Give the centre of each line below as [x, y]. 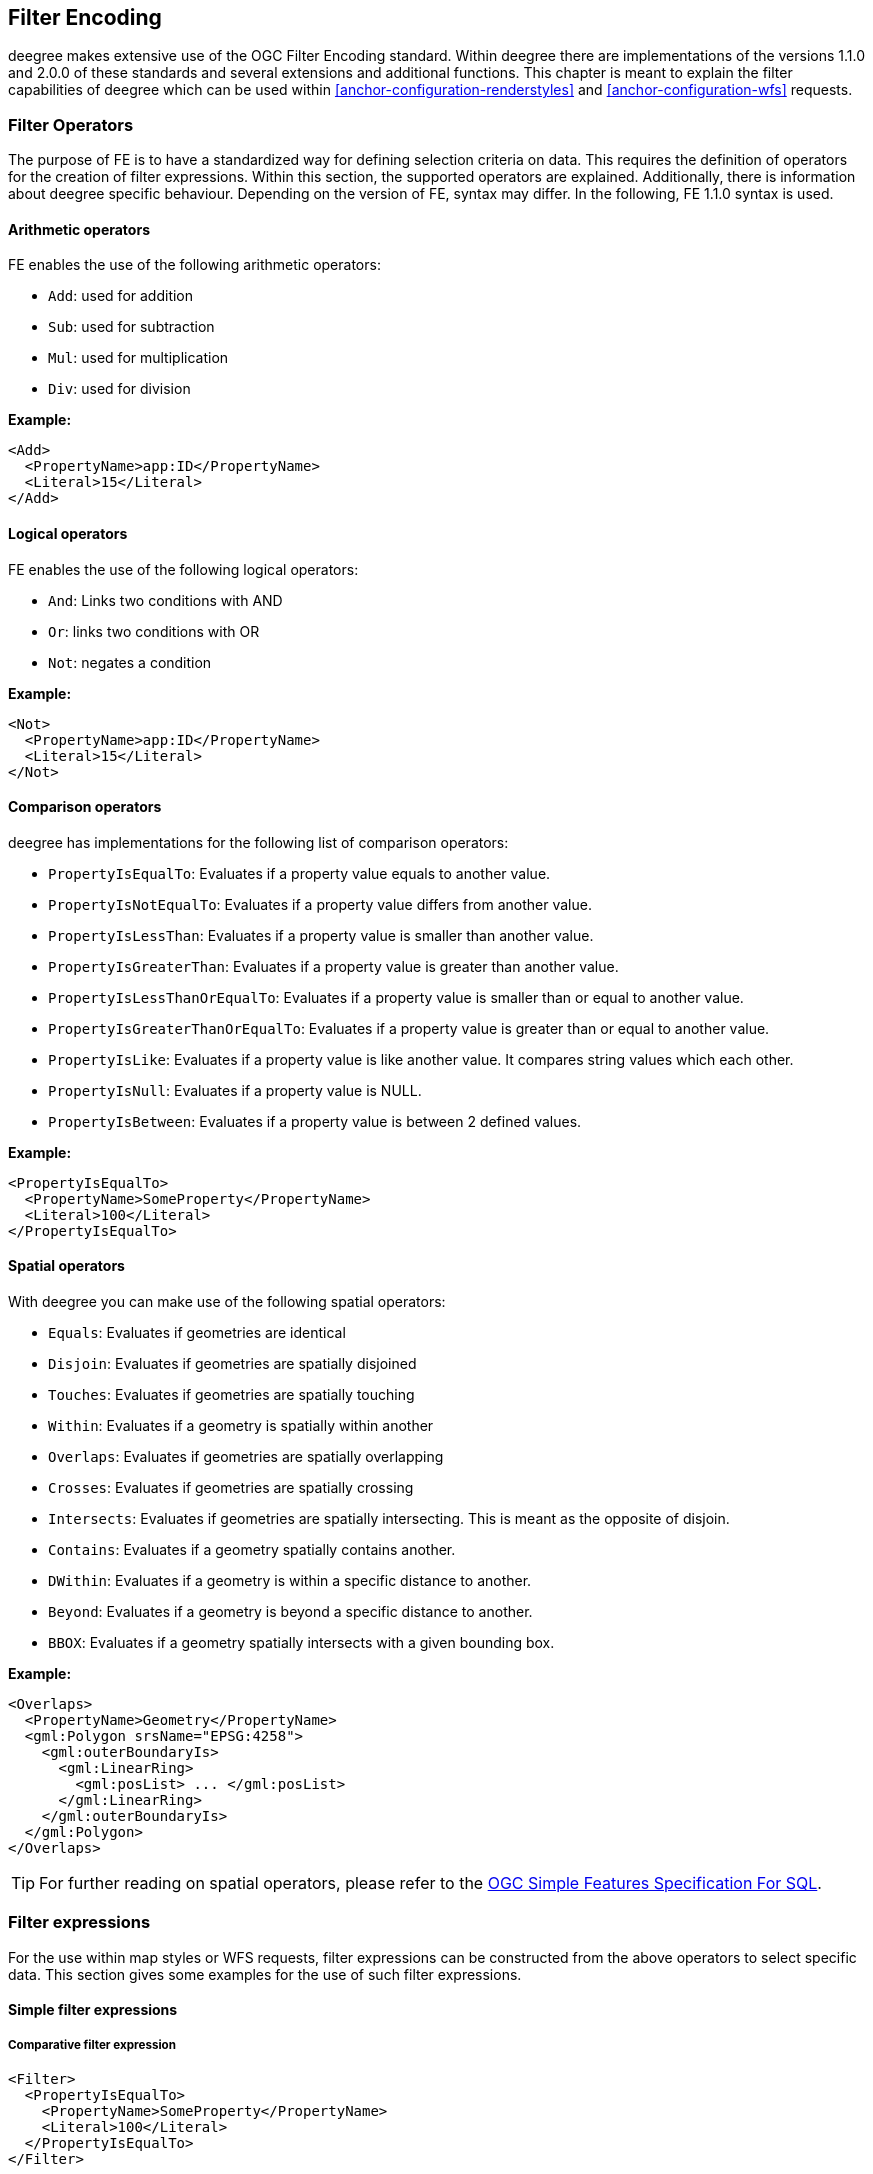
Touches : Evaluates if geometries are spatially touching [231, 1395]
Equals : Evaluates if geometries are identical [197, 1333]
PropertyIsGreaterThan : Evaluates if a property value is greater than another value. [333, 966]
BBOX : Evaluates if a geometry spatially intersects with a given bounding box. [301, 1643]
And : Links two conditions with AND [165, 600]
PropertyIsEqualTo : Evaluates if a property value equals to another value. [299, 873]
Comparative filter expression [92, 2044]
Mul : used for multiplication [138, 358]
